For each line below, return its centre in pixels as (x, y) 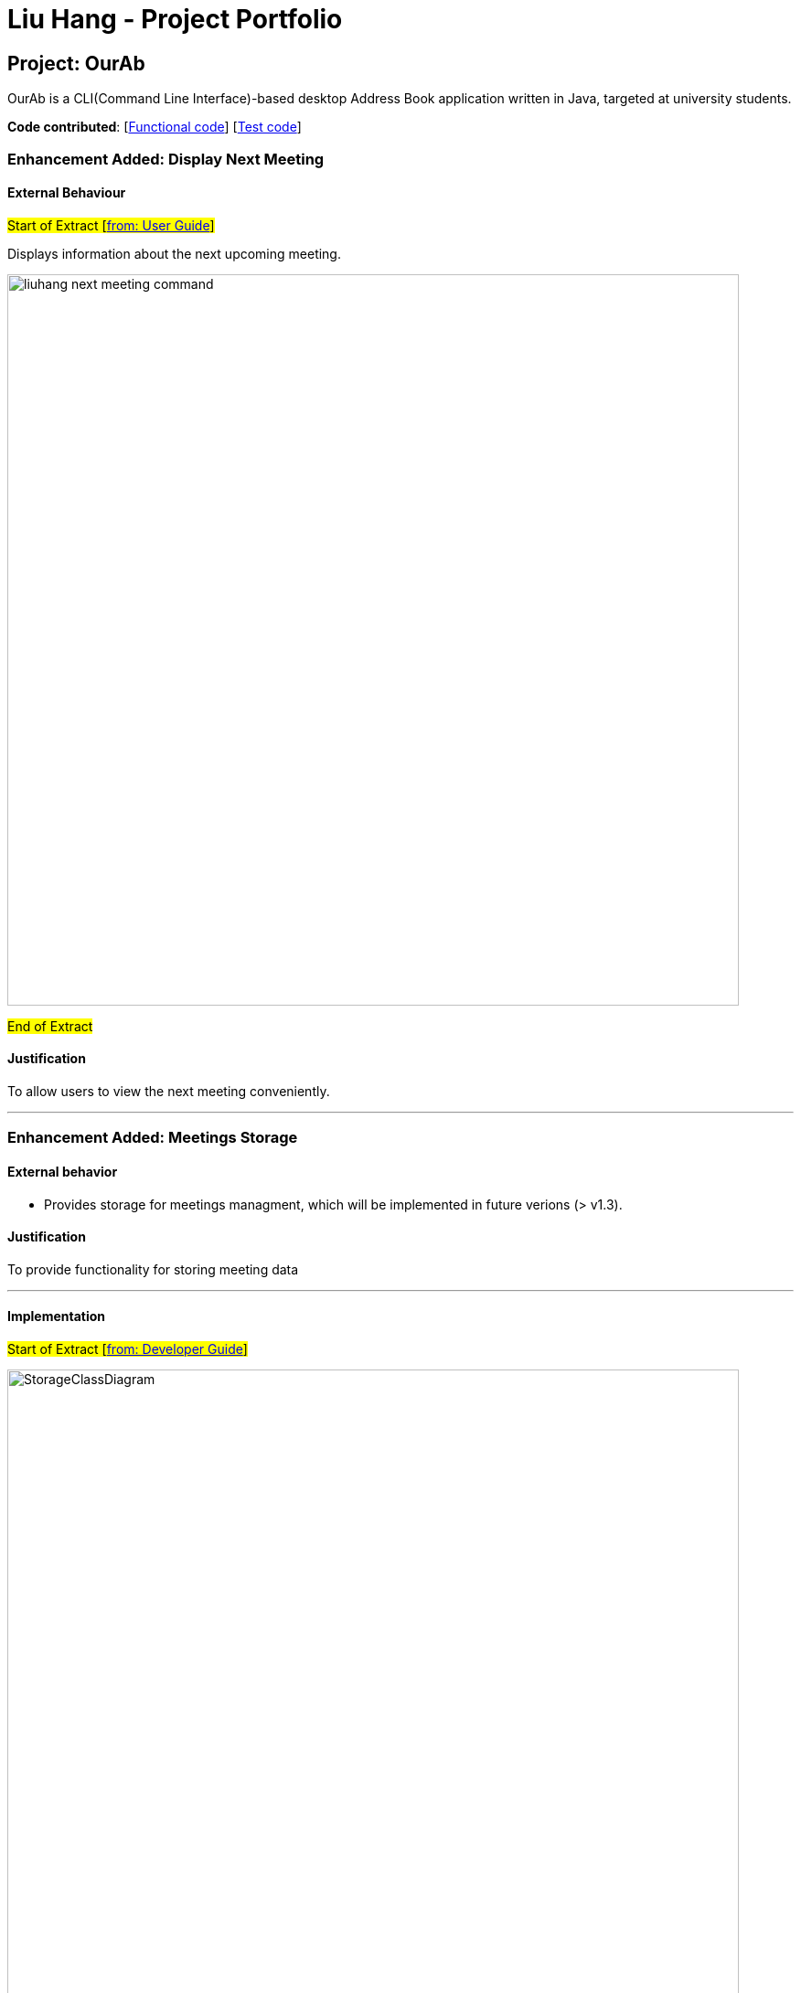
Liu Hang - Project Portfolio (175, 19)
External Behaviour (67, 193)
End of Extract (50, 1026)
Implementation (57, 1316)
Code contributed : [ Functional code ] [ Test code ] (155, 127)
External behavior (63, 1171)
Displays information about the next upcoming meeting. (174, 253)
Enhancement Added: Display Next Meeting (166, 159)
